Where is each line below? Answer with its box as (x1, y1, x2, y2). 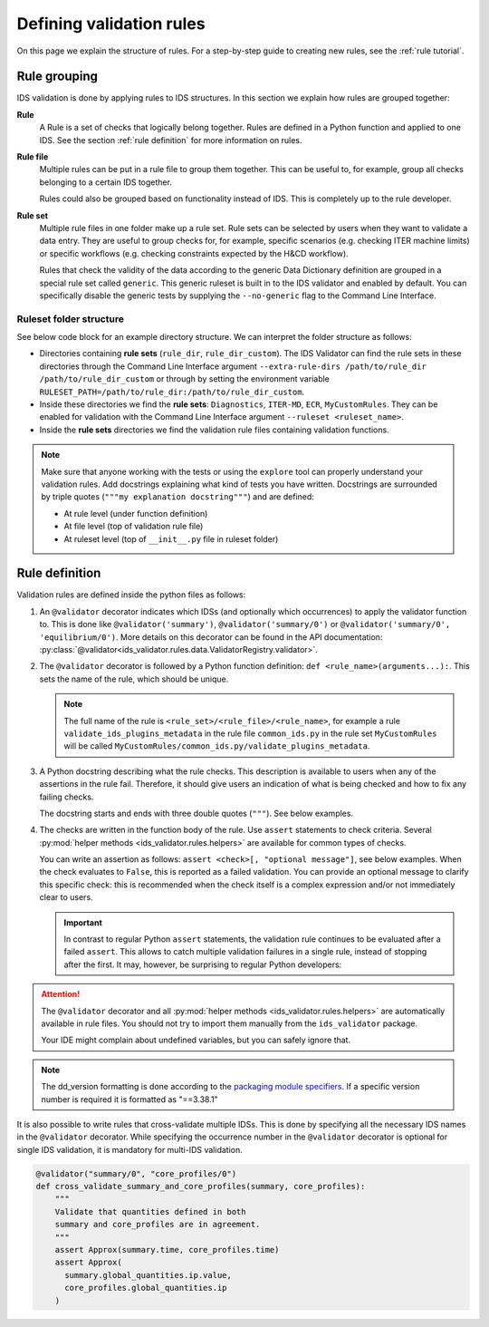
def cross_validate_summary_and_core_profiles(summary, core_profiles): (35, 1181, 366, 1192)
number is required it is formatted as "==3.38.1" (41, 1093, 218, 1105)
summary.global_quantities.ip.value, (64, 1270, 233, 1280)
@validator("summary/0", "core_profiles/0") (35, 1168, 237, 1178)
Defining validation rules (16, 14, 206, 34)
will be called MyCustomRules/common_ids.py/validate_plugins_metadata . (63, 741, 370, 751)
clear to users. (39, 892, 94, 903)
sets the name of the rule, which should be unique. (39, 673, 229, 684)
